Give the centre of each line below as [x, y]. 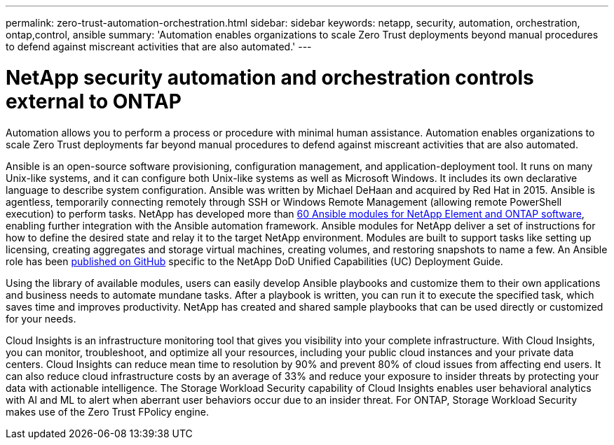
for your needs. [41, 318]
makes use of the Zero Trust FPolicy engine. [107, 411]
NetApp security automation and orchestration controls [270, 77]
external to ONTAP [94, 101]
